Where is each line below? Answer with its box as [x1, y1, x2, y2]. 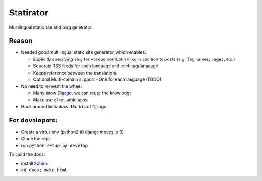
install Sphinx [21, 160, 48, 166]
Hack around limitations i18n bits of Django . [21, 104, 108, 109]
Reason [9, 37, 33, 45]
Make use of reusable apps [33, 97, 88, 103]
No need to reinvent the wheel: [21, 83, 83, 89]
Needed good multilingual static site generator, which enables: [21, 49, 147, 55]
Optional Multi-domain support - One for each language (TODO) [33, 76, 162, 82]
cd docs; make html [21, 167, 67, 173]
